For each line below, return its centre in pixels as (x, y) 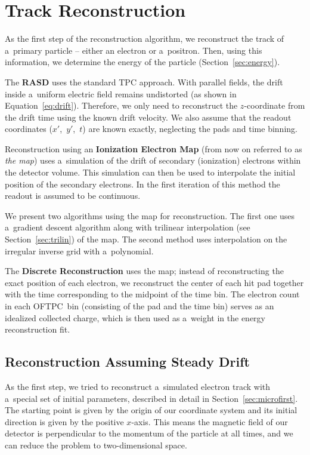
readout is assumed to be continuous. (73, 196)
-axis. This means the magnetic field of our (210, 421)
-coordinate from (275, 105)
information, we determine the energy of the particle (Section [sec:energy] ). (142, 62)
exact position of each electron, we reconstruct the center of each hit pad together (154, 282)
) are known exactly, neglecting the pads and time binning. (190, 129)
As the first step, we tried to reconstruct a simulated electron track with (138, 386)
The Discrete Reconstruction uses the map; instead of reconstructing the (144, 271)
